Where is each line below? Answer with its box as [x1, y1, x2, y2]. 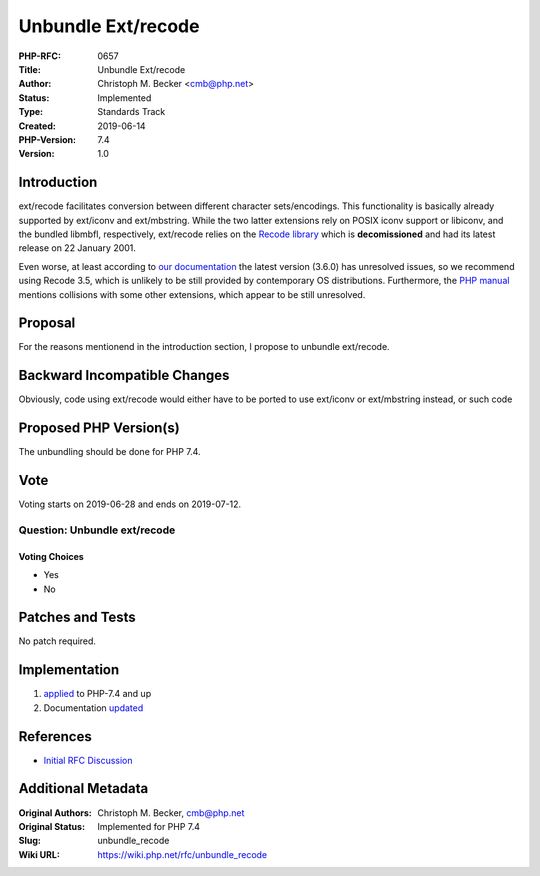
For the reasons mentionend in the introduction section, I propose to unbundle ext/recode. [18, 341, 390, 353]
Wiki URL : [18, 848, 60, 860]
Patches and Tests [18, 609, 137, 626]
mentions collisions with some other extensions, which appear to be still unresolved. [18, 288, 366, 300]
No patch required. [18, 635, 97, 647]
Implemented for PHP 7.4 [97, 820, 200, 832]
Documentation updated [43, 701, 144, 714]
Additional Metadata [18, 780, 149, 797]
